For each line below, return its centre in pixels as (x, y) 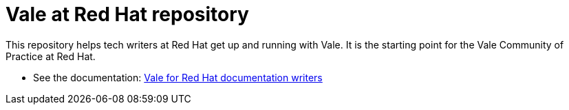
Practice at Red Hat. (51, 56)
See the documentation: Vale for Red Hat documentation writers (178, 77)
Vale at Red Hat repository (127, 14)
